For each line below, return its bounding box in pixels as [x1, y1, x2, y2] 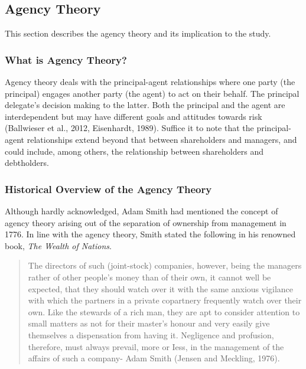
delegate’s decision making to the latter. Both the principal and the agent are [5, 99, 285, 111]
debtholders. [5, 156, 49, 169]
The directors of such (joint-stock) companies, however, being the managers [28, 259, 302, 272]
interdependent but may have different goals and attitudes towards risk [5, 110, 262, 122]
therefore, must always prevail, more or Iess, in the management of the [28, 340, 284, 352]
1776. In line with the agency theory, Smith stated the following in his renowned [5, 228, 296, 240]
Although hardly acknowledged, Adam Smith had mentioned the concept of [5, 204, 278, 217]
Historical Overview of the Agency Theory [5, 181, 212, 196]
